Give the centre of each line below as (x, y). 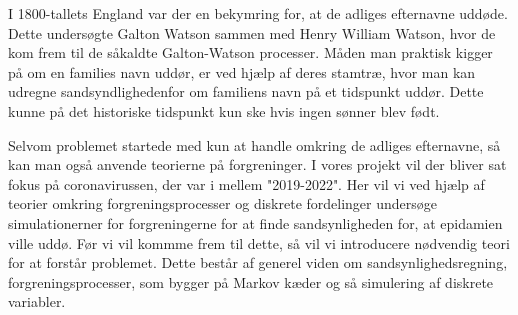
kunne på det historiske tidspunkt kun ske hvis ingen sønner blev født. (224, 110)
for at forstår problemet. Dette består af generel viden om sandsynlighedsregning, (258, 262)
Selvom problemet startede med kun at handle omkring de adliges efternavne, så (254, 144)
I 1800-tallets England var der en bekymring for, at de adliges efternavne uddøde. (258, 13)
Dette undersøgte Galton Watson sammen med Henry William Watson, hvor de (252, 32)
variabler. (37, 301)
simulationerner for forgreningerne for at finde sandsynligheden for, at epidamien (255, 222)
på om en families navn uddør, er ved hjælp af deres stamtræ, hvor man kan (242, 71)
